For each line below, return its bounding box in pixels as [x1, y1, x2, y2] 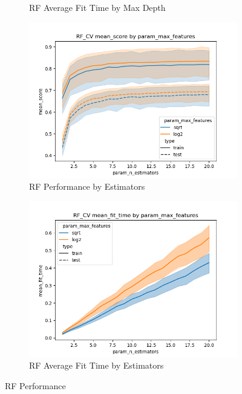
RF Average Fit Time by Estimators [29, 359, 164, 372]
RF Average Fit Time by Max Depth [29, 1, 166, 13]
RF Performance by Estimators [29, 180, 145, 193]
